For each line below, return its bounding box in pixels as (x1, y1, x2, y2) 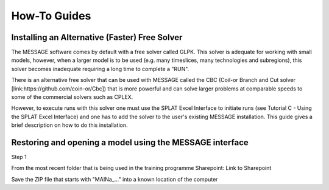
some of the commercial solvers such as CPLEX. (11, 93, 133, 101)
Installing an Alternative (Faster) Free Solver (11, 32, 183, 42)
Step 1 (11, 154, 27, 161)
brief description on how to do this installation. (11, 121, 128, 129)
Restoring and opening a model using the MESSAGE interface (11, 137, 249, 148)
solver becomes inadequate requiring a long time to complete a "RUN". (11, 65, 189, 72)
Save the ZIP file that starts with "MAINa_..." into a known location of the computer (11, 175, 218, 183)
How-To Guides (11, 9, 91, 22)
